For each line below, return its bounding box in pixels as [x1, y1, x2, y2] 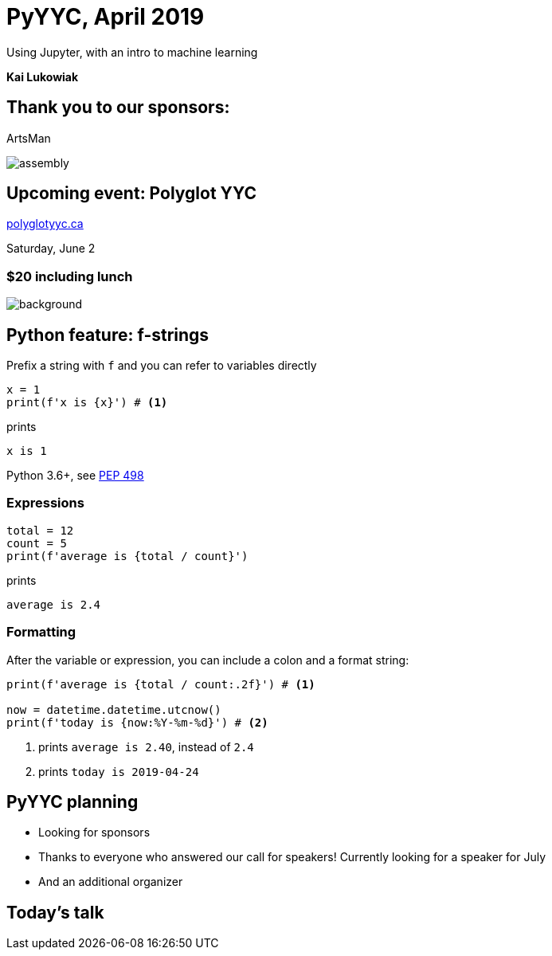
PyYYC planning [6, 791, 139, 812]
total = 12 [6, 523, 74, 537]
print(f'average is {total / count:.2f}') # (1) [6, 677, 315, 691]
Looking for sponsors [38, 825, 151, 840]
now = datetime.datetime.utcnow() [6, 703, 221, 716]
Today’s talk [6, 902, 104, 923]
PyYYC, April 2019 [6, 3, 205, 30]
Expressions [6, 495, 84, 511]
